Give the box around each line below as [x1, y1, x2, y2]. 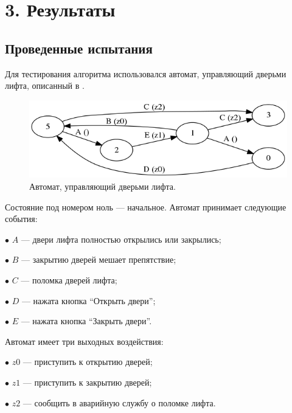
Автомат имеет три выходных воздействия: [5, 335, 164, 347]
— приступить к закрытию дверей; [23, 376, 152, 389]
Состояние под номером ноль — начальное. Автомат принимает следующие [5, 200, 287, 213]
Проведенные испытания [5, 38, 153, 57]
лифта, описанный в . [5, 79, 85, 92]
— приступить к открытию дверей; [23, 355, 153, 368]
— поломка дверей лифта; [21, 274, 117, 286]
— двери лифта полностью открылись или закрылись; [21, 232, 221, 245]
